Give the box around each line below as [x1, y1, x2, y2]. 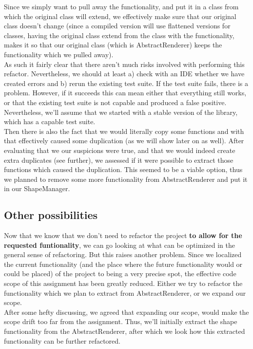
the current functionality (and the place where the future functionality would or [4, 259, 243, 269]
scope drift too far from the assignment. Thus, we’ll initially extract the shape [4, 316, 237, 327]
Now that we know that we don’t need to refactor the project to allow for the [4, 230, 242, 240]
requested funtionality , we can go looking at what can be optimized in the [4, 240, 235, 250]
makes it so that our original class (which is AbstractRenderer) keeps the [4, 40, 222, 50]
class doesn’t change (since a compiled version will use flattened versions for [4, 21, 231, 31]
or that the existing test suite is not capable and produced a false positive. [4, 97, 227, 107]
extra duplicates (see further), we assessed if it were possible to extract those [4, 154, 234, 165]
